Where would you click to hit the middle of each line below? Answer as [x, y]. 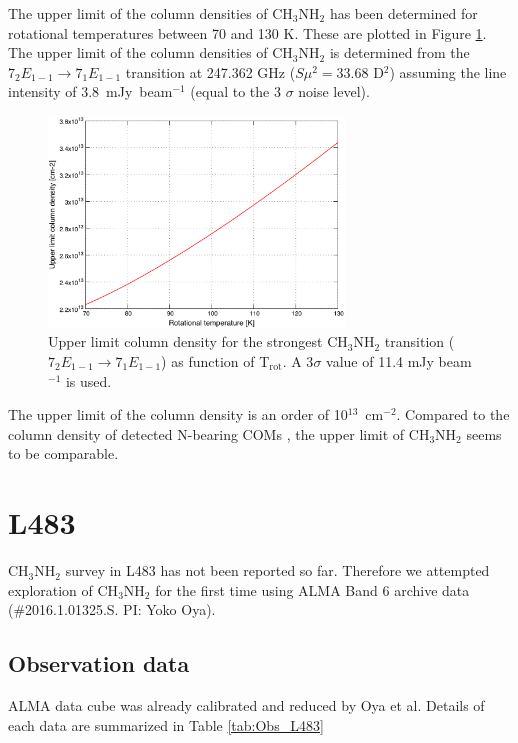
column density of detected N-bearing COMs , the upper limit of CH [219, 433]
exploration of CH [63, 589]
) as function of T [215, 361]
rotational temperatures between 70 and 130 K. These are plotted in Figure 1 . [247, 32]
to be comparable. [63, 453]
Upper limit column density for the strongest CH [198, 341]
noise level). [334, 91]
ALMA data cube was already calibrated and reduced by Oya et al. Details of [246, 705]
